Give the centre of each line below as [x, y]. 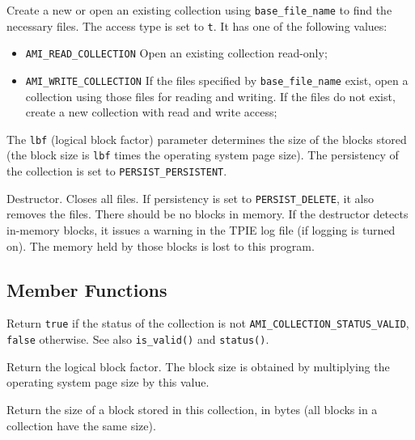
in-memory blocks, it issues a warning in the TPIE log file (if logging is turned [201, 230]
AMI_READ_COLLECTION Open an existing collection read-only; [176, 53]
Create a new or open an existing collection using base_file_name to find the [199, 10]
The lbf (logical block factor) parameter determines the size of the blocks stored [207, 139]
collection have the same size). [81, 425]
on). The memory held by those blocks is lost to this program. [161, 245]
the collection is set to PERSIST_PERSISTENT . [117, 171]
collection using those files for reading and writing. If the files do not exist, [210, 96]
